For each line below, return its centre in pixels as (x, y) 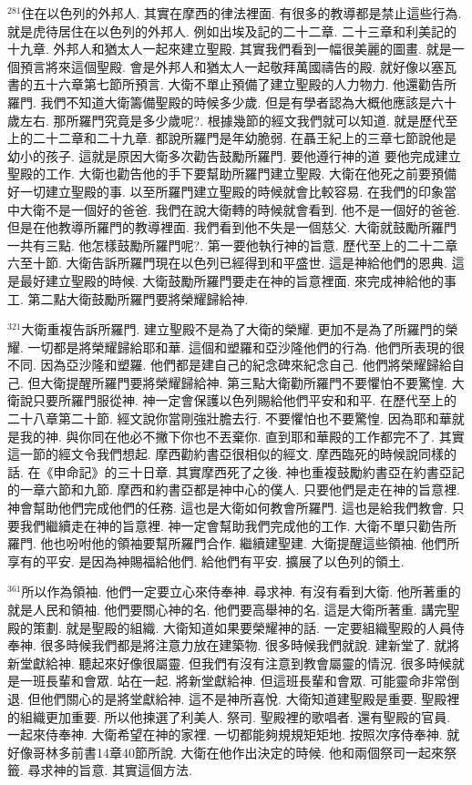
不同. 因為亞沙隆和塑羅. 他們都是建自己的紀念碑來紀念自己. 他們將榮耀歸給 (230, 365)
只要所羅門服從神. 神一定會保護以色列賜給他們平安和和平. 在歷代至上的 (245, 400)
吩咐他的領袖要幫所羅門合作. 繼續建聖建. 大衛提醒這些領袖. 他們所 (263, 543)
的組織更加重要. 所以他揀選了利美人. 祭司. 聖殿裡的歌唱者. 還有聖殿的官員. (229, 716)
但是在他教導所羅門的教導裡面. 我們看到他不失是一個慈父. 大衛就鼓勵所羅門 (232, 227)
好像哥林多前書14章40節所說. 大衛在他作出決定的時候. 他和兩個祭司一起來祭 (232, 752)
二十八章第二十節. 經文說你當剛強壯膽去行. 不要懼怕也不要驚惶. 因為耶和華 (230, 418)
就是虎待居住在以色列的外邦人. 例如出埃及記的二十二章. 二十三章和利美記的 (232, 31)
